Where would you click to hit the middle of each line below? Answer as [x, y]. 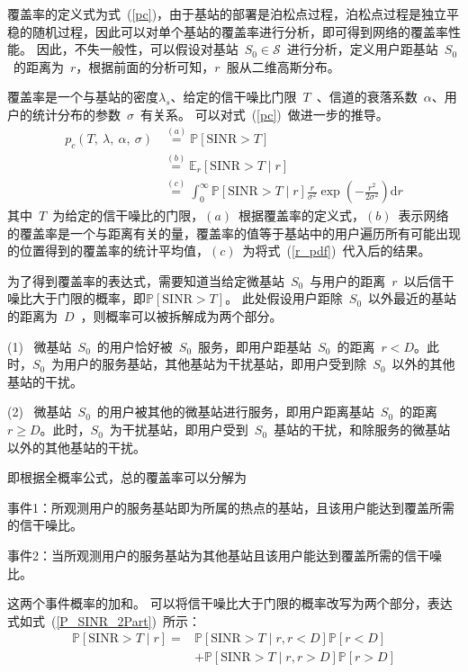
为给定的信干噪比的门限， [128, 215]
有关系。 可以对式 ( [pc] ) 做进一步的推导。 [264, 114]
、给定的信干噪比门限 [234, 97]
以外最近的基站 [413, 298]
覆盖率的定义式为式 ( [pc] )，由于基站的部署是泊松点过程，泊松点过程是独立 [227, 13]
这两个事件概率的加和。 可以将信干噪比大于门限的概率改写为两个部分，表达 [230, 603]
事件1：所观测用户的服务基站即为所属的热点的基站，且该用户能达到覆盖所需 [231, 507]
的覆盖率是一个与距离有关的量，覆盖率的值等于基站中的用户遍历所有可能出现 [234, 233]
